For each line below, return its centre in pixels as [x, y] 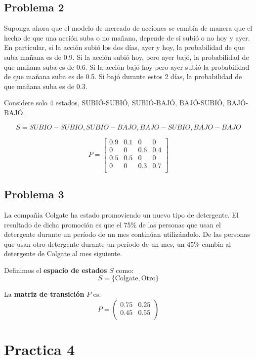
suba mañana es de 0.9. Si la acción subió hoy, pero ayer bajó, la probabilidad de [127, 57]
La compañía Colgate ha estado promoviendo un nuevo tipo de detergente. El [121, 214]
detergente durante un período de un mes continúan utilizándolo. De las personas [127, 234]
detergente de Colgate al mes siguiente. [63, 253]
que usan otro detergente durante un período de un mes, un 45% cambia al [118, 244]
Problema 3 [34, 194]
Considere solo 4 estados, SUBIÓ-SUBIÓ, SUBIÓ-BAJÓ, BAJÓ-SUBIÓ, [114, 103]
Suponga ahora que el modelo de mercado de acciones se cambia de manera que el [128, 28]
